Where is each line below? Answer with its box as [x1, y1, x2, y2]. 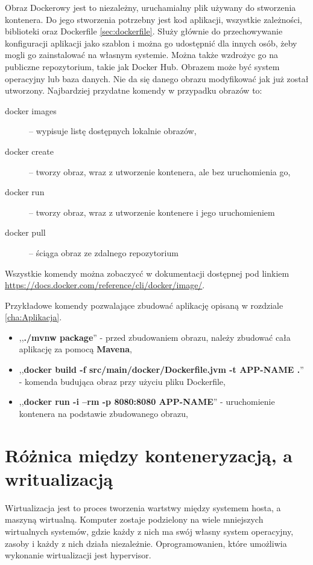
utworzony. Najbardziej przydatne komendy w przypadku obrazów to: [5, 84, 262, 97]
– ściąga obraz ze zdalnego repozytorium [29, 246, 179, 259]
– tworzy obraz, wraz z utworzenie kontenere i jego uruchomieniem [29, 205, 275, 218]
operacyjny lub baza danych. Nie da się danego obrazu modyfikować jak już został [5, 72, 309, 85]
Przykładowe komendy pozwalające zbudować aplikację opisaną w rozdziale [5, 299, 283, 311]
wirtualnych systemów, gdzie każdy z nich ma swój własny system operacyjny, [5, 525, 294, 537]
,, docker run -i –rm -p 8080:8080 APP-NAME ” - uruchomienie [19, 395, 275, 408]
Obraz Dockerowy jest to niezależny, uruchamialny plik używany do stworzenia [5, 1, 296, 13]
